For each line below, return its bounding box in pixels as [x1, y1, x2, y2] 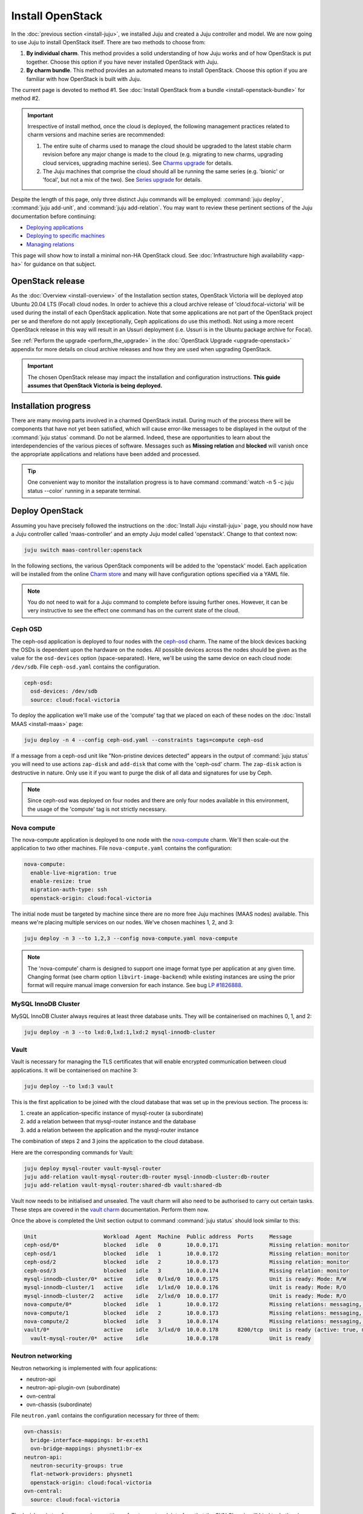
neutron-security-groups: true [30, 1463, 123, 1469]
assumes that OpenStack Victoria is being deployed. [27, 382, 163, 389]
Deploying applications [26, 223, 84, 231]
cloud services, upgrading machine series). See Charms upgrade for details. [42, 159, 233, 167]
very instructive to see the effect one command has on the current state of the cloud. [27, 607, 240, 614]
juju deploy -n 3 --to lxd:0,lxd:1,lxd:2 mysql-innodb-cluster [24, 1028, 216, 1036]
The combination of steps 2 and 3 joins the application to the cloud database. [11, 1137, 204, 1145]
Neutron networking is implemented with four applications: [11, 1364, 157, 1372]
